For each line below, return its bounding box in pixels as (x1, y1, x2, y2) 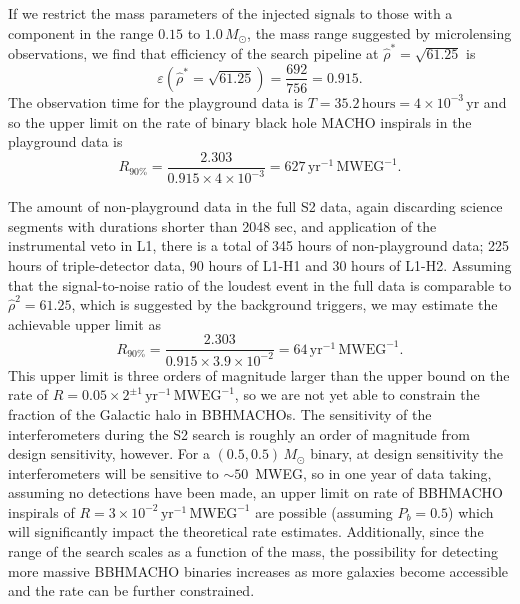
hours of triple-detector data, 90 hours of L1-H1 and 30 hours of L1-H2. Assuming (8, 254, 512, 275)
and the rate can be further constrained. (8, 580, 255, 601)
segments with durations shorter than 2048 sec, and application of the (8, 215, 437, 236)
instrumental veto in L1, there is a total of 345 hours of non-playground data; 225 (8, 235, 510, 256)
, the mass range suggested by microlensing (247, 22, 512, 43)
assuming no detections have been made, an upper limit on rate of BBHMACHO (8, 482, 503, 503)
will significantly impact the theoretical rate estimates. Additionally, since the (8, 521, 484, 542)
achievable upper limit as (8, 313, 161, 334)
